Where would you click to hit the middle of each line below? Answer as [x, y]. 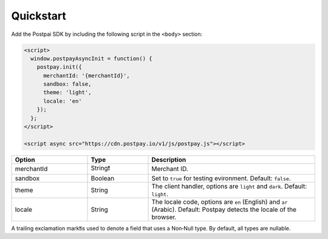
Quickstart [39, 16]
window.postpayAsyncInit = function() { [91, 58]
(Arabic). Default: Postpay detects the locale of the [224, 209]
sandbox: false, [67, 84]
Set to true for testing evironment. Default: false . [221, 178]
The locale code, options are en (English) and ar [220, 202]
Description [169, 159]
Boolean [103, 178]
